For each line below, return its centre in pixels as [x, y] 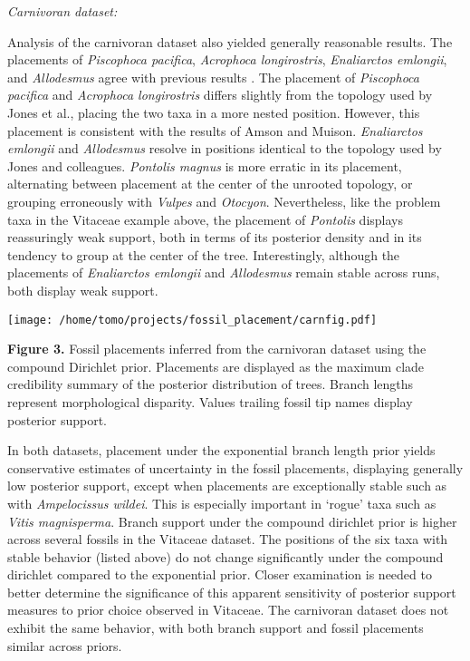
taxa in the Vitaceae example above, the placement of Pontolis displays [205, 219]
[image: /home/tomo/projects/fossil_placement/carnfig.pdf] [192, 320]
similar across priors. [65, 645]
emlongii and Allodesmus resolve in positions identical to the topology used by [225, 148]
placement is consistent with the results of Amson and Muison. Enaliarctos [215, 130]
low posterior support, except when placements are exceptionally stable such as [227, 486]
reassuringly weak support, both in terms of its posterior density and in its [215, 237]
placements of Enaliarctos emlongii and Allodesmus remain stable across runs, [224, 272]
